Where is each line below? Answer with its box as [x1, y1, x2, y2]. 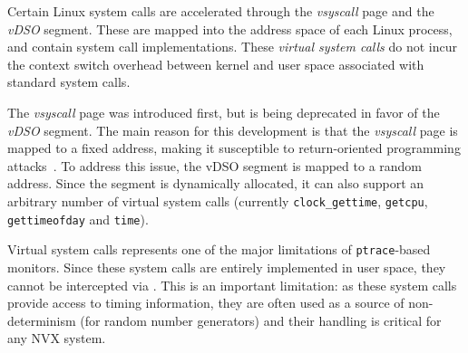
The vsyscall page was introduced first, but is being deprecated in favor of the [7, 102, 440, 121]
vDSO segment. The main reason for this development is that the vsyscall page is [7, 120, 458, 139]
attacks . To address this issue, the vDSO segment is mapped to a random [7, 156, 423, 175]
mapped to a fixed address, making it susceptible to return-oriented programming [7, 138, 461, 157]
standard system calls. [7, 72, 131, 91]
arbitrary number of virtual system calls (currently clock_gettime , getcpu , [7, 191, 428, 210]
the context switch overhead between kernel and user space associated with [7, 54, 424, 73]
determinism [7, 310, 76, 329]
